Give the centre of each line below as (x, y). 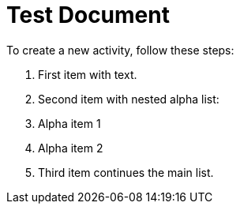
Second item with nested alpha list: (129, 99)
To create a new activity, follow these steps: (120, 50)
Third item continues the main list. (126, 172)
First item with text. (88, 74)
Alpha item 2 (71, 148)
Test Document (88, 15)
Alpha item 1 (69, 123)
